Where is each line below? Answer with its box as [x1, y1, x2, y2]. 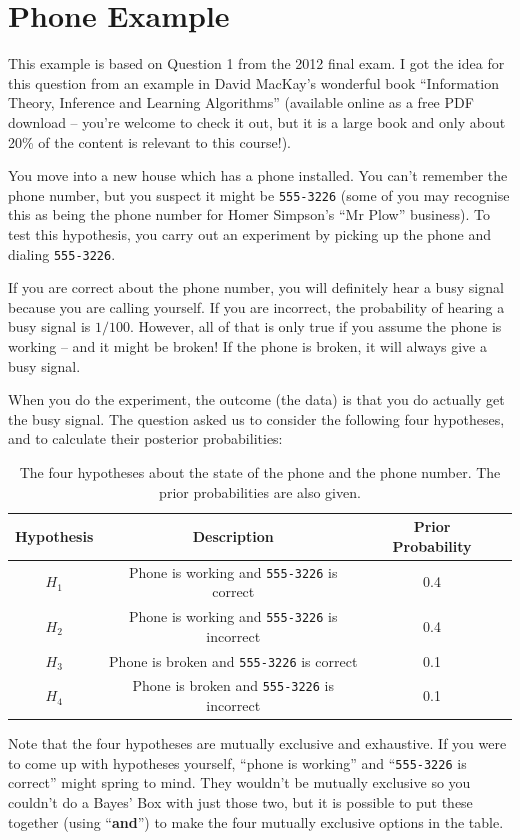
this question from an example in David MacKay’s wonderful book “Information [8, 72, 499, 93]
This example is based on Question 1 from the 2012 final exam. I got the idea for [8, 53, 505, 74]
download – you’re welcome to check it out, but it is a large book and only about [8, 111, 506, 132]
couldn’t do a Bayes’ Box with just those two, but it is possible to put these [8, 792, 473, 813]
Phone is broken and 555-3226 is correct [109, 650, 358, 671]
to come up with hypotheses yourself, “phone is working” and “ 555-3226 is [8, 752, 467, 773]
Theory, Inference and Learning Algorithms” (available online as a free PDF [8, 92, 474, 113]
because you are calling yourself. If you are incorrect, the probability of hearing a [8, 296, 505, 317]
